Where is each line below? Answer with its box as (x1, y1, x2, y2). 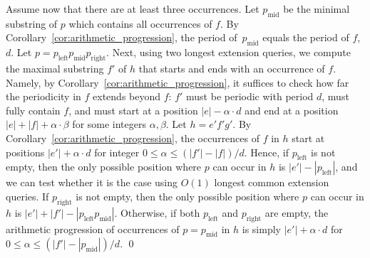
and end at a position (245, 102, 339, 117)
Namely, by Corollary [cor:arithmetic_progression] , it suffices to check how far (6, 75, 349, 90)
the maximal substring (6, 60, 104, 75)
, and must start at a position (68, 102, 198, 117)
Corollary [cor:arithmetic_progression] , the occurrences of (6, 130, 260, 145)
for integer (94, 144, 140, 159)
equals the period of (262, 30, 349, 45)
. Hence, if (244, 144, 289, 159)
